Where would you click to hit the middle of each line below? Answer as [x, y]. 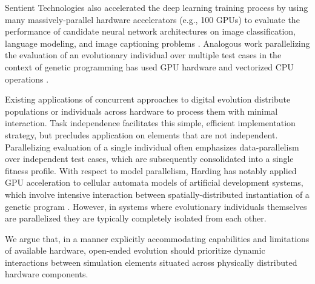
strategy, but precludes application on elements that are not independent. [141, 134]
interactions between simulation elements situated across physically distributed [151, 262]
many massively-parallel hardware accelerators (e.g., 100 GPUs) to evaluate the [152, 19]
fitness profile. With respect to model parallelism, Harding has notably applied [151, 170]
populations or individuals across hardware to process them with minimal [141, 111]
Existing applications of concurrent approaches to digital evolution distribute [148, 99]
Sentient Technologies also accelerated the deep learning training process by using [157, 7]
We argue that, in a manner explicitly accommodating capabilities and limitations [157, 238]
